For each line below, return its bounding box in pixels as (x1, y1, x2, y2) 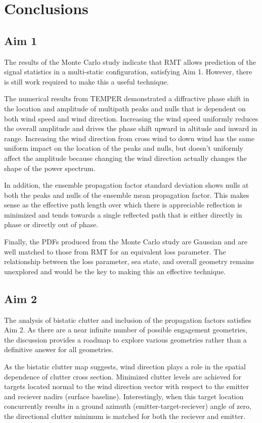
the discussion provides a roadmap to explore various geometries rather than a (4, 334, 247, 345)
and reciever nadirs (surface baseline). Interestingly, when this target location (4, 391, 244, 401)
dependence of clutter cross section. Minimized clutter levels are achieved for (4, 371, 242, 382)
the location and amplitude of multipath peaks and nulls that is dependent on (4, 103, 246, 113)
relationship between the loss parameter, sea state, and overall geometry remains (4, 256, 254, 267)
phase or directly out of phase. (4, 219, 99, 230)
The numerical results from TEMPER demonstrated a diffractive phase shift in (4, 93, 249, 104)
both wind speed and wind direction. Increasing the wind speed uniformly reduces (4, 113, 258, 123)
